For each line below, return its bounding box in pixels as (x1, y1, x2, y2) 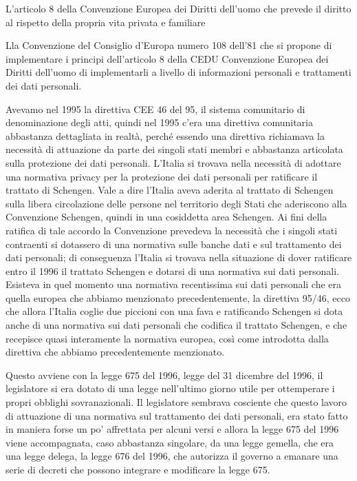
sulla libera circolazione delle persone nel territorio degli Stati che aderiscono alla (6, 196, 347, 210)
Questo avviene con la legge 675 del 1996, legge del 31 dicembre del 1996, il (6, 367, 323, 382)
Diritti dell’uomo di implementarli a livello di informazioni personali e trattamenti (6, 65, 351, 79)
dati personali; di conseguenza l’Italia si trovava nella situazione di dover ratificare (6, 250, 352, 265)
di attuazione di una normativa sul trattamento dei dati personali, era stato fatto (6, 408, 348, 422)
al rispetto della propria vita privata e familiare (6, 14, 206, 29)
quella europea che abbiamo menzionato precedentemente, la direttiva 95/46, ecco (6, 290, 350, 305)
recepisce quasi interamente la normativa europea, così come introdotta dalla (6, 331, 329, 345)
